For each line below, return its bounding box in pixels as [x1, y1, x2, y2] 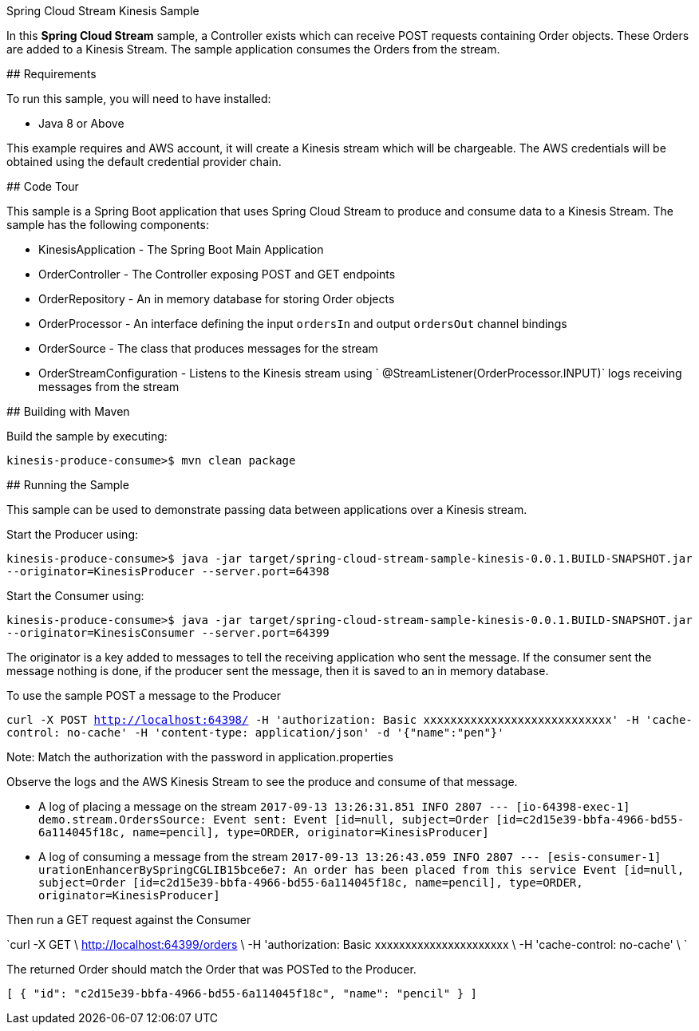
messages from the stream [38, 380, 180, 393]
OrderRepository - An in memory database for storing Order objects [38, 292, 395, 306]
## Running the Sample [6, 478, 129, 492]
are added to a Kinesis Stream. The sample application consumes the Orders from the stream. [6, 42, 500, 56]
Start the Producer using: [6, 527, 138, 541]
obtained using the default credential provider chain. [6, 155, 282, 168]
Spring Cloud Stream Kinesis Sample [6, 4, 199, 18]
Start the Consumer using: [6, 589, 144, 602]
